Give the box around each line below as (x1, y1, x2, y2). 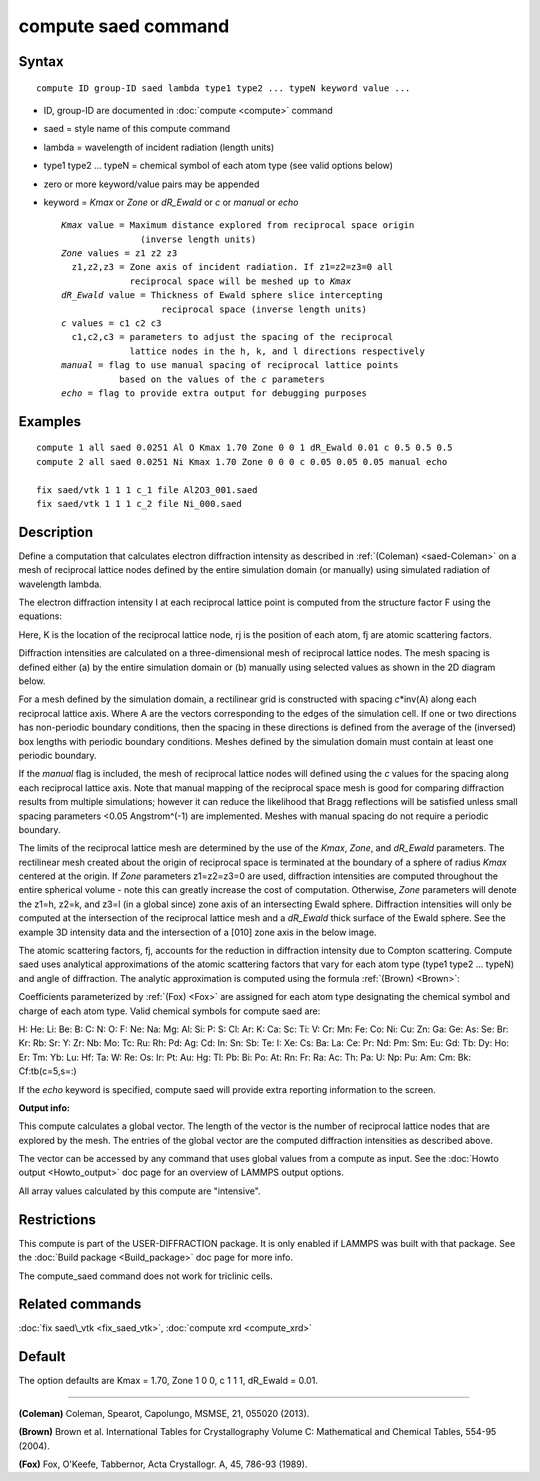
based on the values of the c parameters (118, 373, 325, 385)
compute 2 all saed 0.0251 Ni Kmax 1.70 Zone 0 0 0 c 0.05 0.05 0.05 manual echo (36, 456, 448, 467)
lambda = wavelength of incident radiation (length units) (43, 141, 275, 153)
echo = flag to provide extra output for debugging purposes (61, 387, 367, 399)
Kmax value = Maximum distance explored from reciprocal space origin (61, 220, 415, 231)
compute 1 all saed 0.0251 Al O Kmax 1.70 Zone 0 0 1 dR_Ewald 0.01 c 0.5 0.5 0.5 (36, 442, 453, 454)
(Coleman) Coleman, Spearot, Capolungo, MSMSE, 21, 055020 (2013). (18, 1407, 310, 1419)
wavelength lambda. (18, 578, 102, 590)
